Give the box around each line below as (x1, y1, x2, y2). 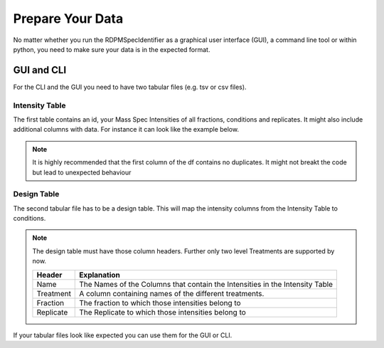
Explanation (79, 270, 121, 280)
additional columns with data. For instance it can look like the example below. (13, 125, 240, 134)
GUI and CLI (13, 64, 67, 76)
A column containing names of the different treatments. (79, 288, 265, 298)
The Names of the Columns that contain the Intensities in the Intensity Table (79, 279, 334, 289)
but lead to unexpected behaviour (32, 168, 132, 176)
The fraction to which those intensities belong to (79, 297, 241, 307)
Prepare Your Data (13, 11, 124, 26)
